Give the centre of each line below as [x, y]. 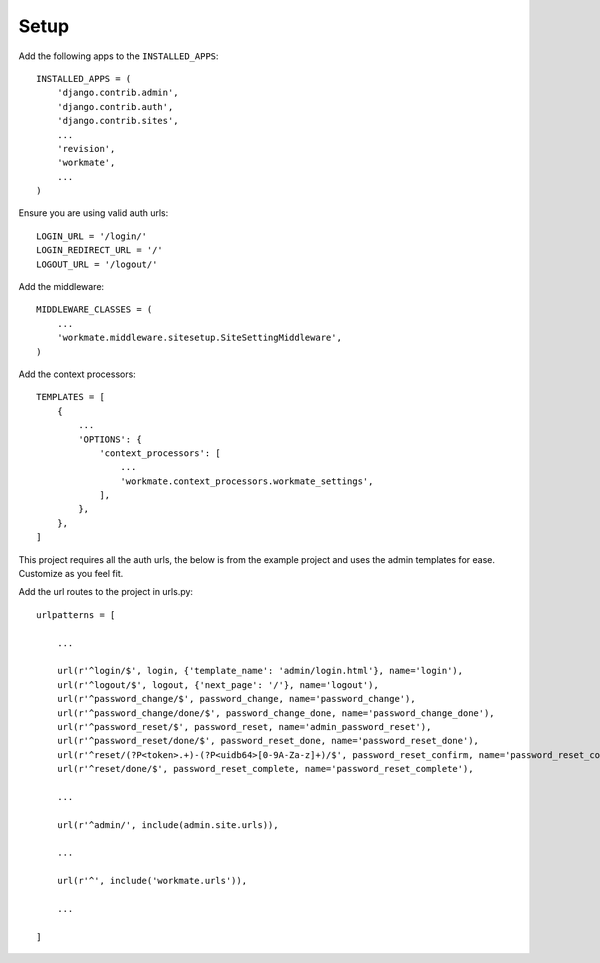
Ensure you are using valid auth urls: [93, 213]
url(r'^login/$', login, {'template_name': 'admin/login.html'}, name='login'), [260, 671]
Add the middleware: [61, 287]
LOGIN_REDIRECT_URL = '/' [100, 250]
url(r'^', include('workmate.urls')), [152, 881]
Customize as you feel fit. [71, 574]
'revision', [86, 148]
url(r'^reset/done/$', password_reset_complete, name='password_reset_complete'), [265, 769]
